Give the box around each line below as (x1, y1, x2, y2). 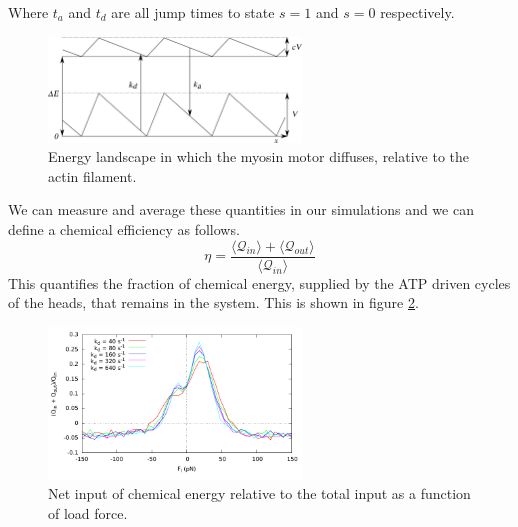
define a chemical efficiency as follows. (8, 219, 240, 240)
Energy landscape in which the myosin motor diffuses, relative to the (48, 146, 469, 167)
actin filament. (48, 165, 137, 186)
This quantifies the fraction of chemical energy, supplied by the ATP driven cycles (8, 272, 511, 293)
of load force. (48, 502, 128, 523)
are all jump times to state (111, 2, 275, 22)
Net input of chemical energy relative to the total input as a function (48, 483, 471, 504)
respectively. (380, 2, 455, 22)
